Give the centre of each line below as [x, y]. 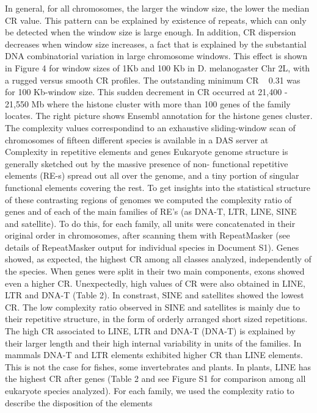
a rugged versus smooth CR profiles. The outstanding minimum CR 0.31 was [153, 80]
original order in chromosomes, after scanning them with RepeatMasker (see [148, 235]
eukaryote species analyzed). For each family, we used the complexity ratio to [150, 390]
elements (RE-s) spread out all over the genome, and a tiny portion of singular [152, 175]
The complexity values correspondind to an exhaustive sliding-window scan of [150, 127]
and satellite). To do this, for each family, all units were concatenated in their [150, 223]
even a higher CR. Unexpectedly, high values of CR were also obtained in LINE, [155, 283]
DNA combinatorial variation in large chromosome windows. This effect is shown [156, 56]
